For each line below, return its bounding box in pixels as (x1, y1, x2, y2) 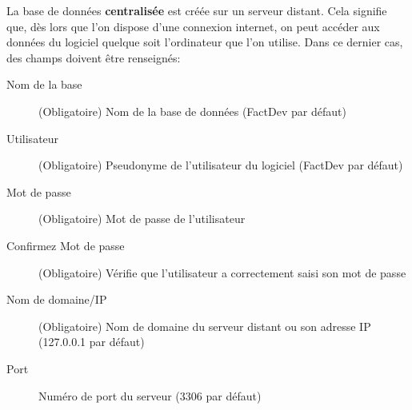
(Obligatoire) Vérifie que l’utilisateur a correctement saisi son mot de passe (38, 264, 406, 281)
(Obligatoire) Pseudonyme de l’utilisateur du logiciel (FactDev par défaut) (38, 157, 403, 173)
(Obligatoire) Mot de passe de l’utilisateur (38, 210, 246, 227)
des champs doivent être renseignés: (6, 49, 181, 66)
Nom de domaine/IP (6, 291, 107, 308)
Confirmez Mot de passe (6, 237, 125, 253)
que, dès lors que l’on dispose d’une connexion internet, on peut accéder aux (6, 18, 380, 34)
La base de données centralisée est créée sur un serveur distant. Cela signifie (6, 2, 387, 18)
